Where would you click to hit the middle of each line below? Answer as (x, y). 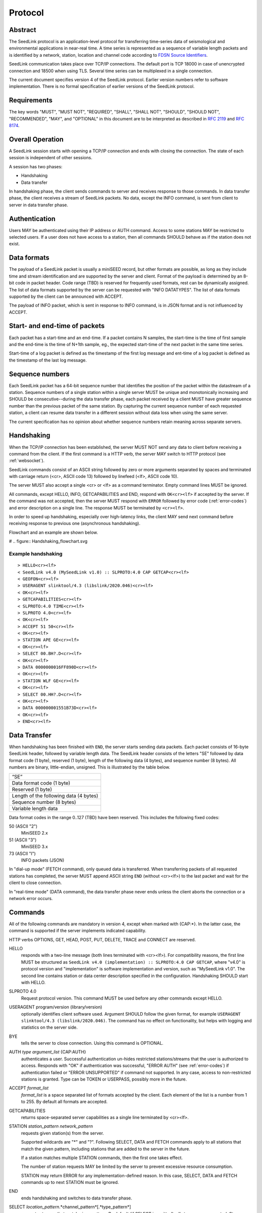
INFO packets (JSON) (43, 860)
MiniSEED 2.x (34, 833)
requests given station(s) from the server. (63, 1133)
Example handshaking (36, 554)
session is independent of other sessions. (50, 158)
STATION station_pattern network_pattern (51, 1126)
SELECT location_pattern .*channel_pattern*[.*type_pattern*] (70, 1207)
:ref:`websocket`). (27, 460)
